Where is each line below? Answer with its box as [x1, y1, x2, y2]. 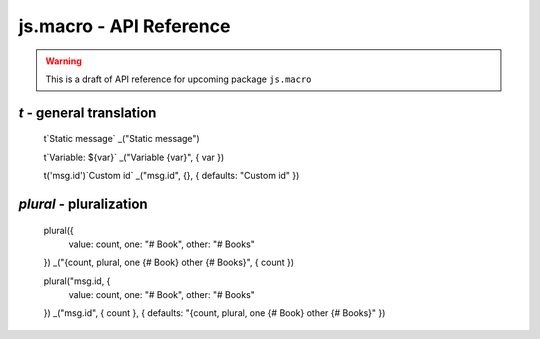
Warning [45, 55, 82, 67]
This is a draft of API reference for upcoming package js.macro [45, 73, 312, 85]
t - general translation [18, 104, 157, 121]
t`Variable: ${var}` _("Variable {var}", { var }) [43, 151, 225, 163]
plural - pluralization [18, 195, 149, 212]
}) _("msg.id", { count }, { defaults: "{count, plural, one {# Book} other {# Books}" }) [43, 307, 386, 319]
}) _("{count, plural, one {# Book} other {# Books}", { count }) [43, 256, 295, 269]
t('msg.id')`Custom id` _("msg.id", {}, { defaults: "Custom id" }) [43, 170, 300, 182]
